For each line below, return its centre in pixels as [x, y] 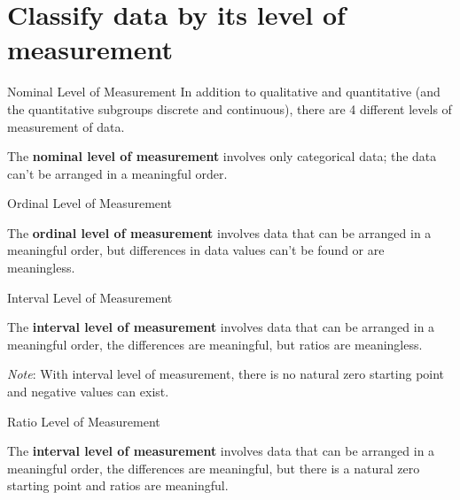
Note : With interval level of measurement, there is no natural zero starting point [226, 374]
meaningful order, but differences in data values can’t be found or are [196, 250]
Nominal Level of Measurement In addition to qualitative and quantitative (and [224, 92]
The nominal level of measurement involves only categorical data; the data [222, 156]
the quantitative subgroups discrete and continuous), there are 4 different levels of [230, 108]
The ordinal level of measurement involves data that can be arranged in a [219, 232]
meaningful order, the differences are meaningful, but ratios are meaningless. [215, 344]
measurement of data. [66, 126]
